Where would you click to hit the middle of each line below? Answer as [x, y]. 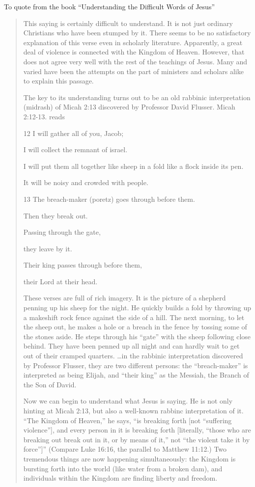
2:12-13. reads [44, 116]
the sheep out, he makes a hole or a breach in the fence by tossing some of [135, 327]
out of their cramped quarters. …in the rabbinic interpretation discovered [133, 356]
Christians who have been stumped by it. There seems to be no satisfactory [137, 33]
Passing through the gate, [62, 232]
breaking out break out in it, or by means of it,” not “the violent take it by [137, 439]
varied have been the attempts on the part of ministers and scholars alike [133, 71]
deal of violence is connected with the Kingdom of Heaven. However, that [134, 52]
